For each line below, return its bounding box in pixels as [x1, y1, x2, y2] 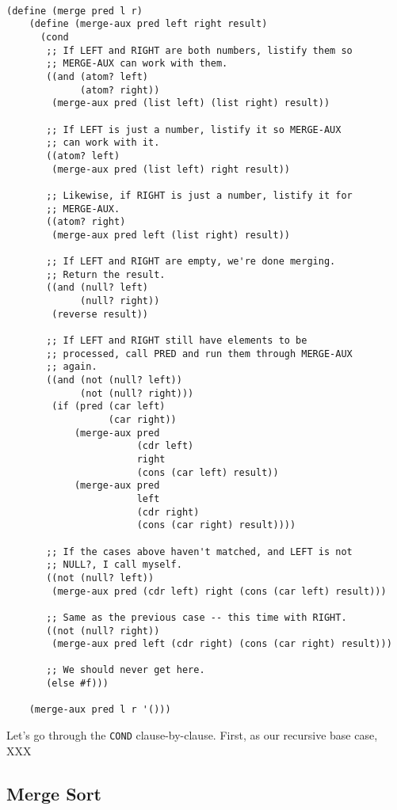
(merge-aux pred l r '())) [29, 704, 171, 716]
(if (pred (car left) [52, 401, 166, 413]
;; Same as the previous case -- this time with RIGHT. [46, 611, 347, 623]
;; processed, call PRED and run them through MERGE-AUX [46, 348, 353, 359]
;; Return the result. [46, 268, 166, 280]
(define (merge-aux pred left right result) [29, 18, 268, 30]
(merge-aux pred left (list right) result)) [52, 229, 290, 241]
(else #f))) [46, 678, 109, 690]
